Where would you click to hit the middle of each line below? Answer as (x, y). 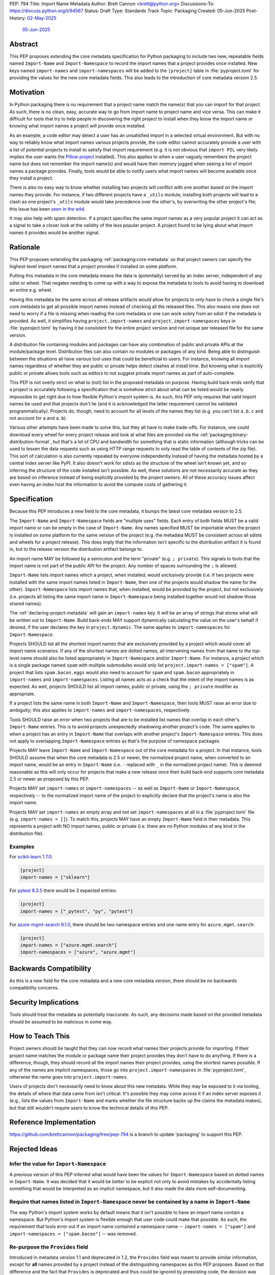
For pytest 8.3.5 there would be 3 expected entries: (63, 890)
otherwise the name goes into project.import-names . (69, 1077)
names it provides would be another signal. (54, 233)
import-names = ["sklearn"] (55, 877)
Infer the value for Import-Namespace (58, 1164)
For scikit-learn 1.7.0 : (31, 856)
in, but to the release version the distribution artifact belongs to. (76, 549)
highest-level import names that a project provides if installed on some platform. (93, 266)
